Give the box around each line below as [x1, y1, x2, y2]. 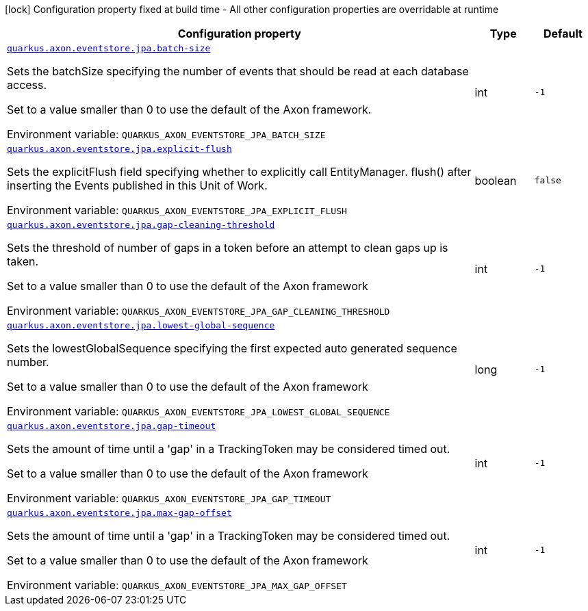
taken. [7, 255, 39, 268]
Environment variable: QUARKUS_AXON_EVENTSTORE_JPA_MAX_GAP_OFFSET [7, 578, 347, 592]
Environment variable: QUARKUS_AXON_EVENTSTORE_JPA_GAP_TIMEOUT [7, 491, 331, 505]
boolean [474, 173, 517, 187]
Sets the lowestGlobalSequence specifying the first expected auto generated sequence [7, 341, 457, 355]
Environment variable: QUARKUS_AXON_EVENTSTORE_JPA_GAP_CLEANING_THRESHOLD [7, 304, 390, 317]
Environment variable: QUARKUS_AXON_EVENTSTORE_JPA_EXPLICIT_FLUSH [7, 203, 347, 217]
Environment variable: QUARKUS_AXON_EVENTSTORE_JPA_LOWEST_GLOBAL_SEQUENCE [7, 404, 390, 418]
